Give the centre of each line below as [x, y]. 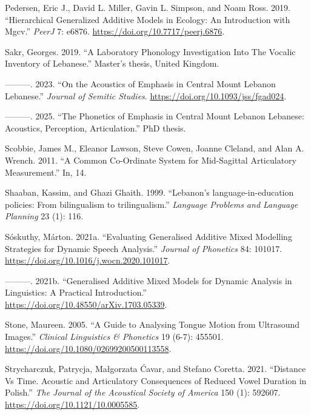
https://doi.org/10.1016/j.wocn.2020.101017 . [88, 260]
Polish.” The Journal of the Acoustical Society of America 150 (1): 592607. [143, 392]
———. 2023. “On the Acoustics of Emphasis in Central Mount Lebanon [140, 83]
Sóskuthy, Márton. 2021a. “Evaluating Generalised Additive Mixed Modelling [149, 236]
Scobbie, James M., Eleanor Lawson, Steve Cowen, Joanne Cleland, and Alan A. [155, 148]
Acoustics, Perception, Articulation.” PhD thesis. [95, 128]
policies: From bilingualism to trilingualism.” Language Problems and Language [152, 204]
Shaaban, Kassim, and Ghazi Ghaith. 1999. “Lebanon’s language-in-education [149, 192]
